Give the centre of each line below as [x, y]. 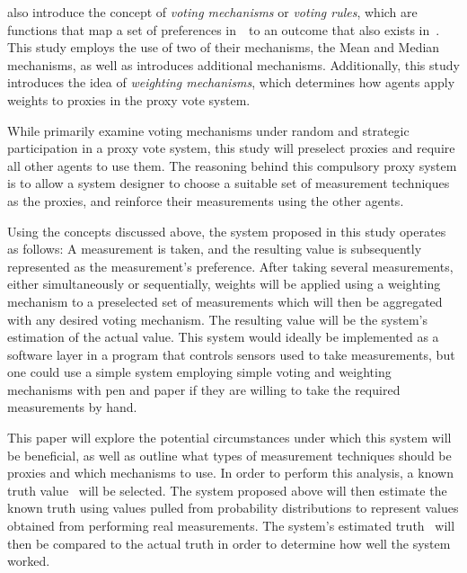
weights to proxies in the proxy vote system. [129, 99]
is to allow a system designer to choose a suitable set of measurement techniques [229, 183]
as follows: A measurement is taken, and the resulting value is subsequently [215, 249]
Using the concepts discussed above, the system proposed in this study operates [227, 231]
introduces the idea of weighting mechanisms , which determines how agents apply [231, 82]
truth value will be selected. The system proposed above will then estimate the [227, 490]
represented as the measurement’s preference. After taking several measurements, [230, 266]
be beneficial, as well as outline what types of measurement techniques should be [229, 455]
